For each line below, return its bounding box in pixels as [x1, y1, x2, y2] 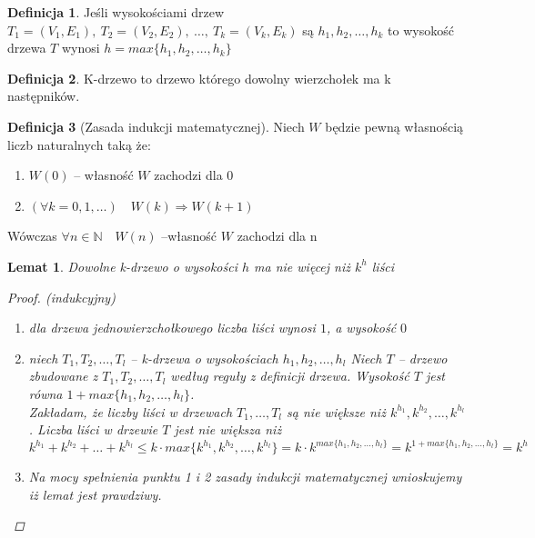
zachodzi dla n [237, 226, 318, 245]
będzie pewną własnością [325, 116, 464, 135]
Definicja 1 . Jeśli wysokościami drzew [7, 3, 224, 21]
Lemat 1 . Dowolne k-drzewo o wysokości [7, 256, 237, 275]
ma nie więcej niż [254, 256, 350, 275]
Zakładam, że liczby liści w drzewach [28, 402, 233, 421]
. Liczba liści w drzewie [28, 420, 158, 439]
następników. [7, 86, 80, 105]
